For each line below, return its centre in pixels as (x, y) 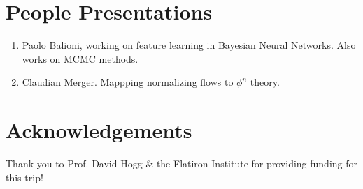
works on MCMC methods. (80, 58)
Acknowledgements (99, 130)
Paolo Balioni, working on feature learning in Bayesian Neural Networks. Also (189, 45)
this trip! (24, 177)
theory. (265, 82)
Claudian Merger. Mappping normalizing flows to (128, 82)
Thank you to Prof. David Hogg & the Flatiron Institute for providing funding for (182, 164)
